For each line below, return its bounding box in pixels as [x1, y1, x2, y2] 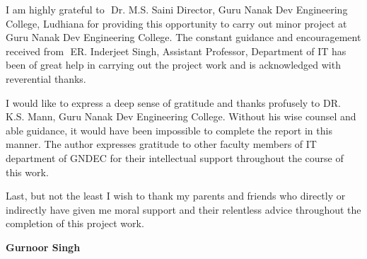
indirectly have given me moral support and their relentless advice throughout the [6, 202, 361, 217]
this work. [6, 164, 49, 179]
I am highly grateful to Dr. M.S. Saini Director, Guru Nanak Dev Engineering [6, 2, 348, 16]
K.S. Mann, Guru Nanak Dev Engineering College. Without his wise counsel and [6, 109, 356, 124]
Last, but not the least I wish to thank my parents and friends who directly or [6, 188, 346, 203]
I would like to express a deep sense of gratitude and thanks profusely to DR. [6, 95, 341, 110]
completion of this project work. [6, 216, 144, 231]
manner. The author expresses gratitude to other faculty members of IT [6, 137, 317, 151]
